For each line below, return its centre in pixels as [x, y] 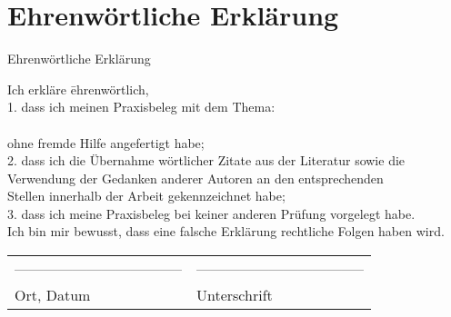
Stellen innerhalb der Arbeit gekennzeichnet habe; [146, 196]
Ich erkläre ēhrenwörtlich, [78, 89]
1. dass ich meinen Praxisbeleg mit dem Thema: [141, 107]
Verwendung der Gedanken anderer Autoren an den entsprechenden [195, 178]
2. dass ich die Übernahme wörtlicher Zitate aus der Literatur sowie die [206, 160]
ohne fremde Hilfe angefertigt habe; [106, 142]
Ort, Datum [53, 295]
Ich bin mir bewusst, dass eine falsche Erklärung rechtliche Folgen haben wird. [226, 231]
